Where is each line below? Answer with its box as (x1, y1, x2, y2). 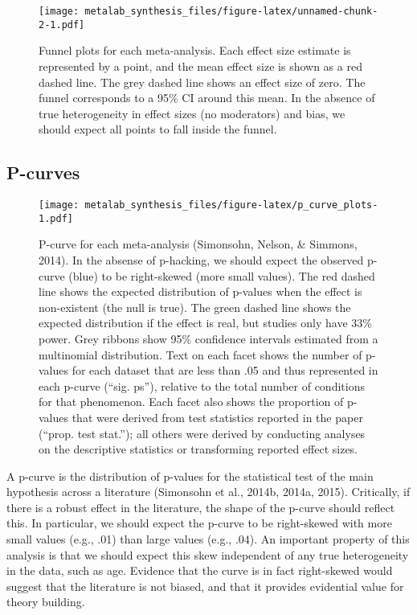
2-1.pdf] (39, 18, 85, 31)
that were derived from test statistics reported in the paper (72, 408, 363, 425)
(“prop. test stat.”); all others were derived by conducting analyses (39, 424, 366, 441)
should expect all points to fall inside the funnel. (39, 121, 277, 137)
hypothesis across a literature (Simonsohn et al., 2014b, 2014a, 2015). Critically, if (6, 483, 411, 500)
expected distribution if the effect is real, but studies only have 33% (39, 314, 372, 331)
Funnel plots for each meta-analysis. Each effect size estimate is (39, 42, 351, 59)
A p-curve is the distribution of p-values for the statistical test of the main (6, 467, 374, 484)
